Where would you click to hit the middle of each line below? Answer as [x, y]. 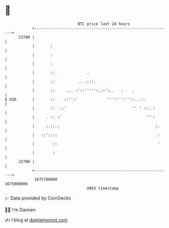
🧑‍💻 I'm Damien [20, 210]
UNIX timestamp [103, 188]
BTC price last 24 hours [104, 24]
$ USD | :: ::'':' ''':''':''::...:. [75, 99]
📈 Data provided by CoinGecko [38, 198]
